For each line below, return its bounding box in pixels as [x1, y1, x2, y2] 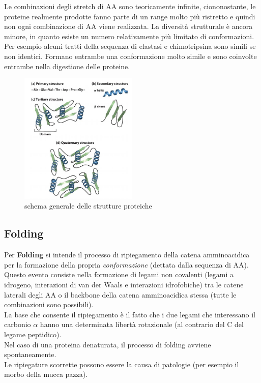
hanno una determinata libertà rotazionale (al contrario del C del [40, 319, 244, 330]
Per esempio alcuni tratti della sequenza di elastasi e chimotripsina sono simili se [4, 41, 256, 51]
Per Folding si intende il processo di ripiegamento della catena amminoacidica [4, 249, 250, 260]
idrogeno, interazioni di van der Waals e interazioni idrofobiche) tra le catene [4, 279, 244, 290]
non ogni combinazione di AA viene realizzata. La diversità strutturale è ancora [4, 21, 253, 32]
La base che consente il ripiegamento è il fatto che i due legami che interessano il [4, 309, 255, 319]
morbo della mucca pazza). [4, 369, 88, 379]
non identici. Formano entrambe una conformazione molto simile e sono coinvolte [4, 50, 257, 61]
